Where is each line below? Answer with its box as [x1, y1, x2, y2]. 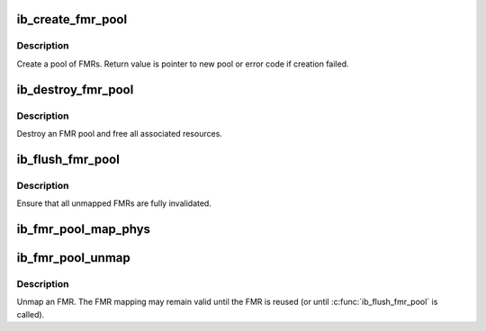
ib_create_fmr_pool [16, 12, 128, 27]
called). [16, 309, 45, 319]
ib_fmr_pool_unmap [16, 250, 130, 265]
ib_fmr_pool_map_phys [16, 221, 151, 237]
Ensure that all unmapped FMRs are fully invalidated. [16, 198, 211, 209]
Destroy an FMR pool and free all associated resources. [16, 128, 222, 139]
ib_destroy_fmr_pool [16, 82, 134, 97]
